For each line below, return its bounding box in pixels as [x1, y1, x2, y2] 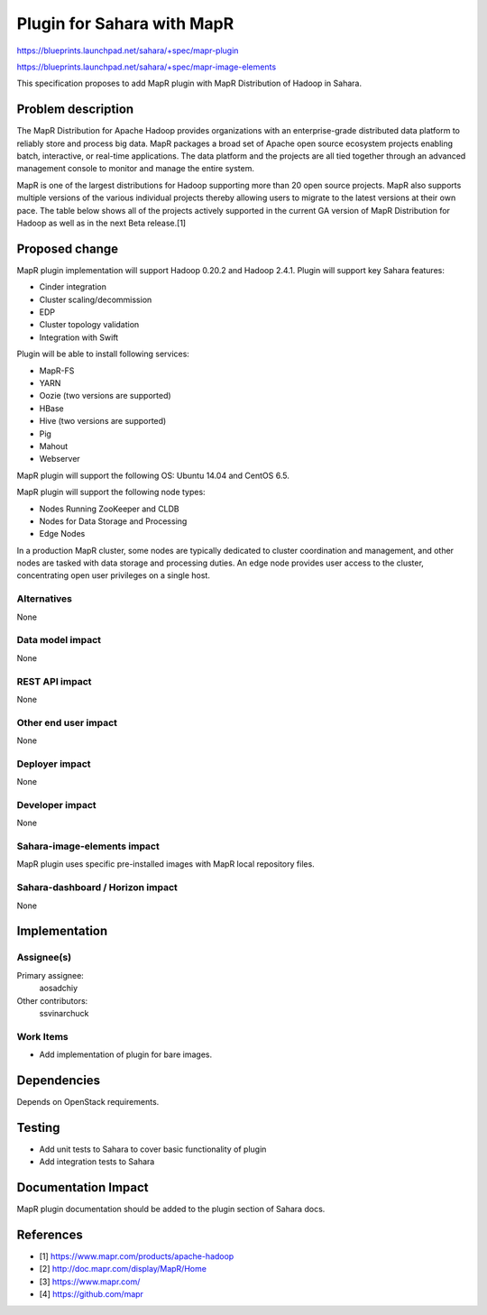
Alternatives [16, 593, 72, 605]
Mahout [39, 440, 69, 451]
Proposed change [16, 241, 119, 256]
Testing [16, 1119, 60, 1136]
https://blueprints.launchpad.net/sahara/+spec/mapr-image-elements [16, 61, 277, 72]
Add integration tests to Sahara [39, 1156, 155, 1167]
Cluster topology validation [39, 319, 140, 330]
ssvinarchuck [39, 1007, 89, 1018]
